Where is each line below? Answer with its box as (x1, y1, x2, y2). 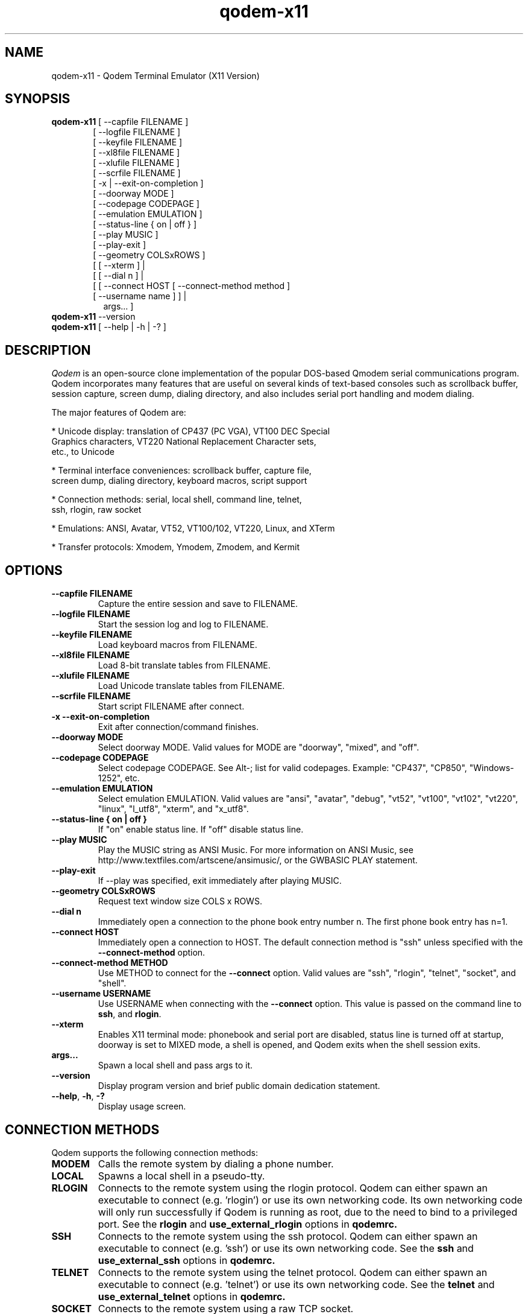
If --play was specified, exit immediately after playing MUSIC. (98, 875, 342, 886)
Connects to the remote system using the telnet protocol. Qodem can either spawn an (98, 1266, 488, 1278)
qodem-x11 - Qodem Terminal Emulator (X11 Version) (51, 70, 260, 81)
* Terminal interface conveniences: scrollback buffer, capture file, (51, 465, 312, 476)
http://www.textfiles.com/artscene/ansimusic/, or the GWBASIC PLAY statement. (98, 855, 418, 866)
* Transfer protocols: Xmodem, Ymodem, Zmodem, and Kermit (51, 542, 300, 553)
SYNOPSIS (5, 91, 71, 107)
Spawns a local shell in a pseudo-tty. (98, 1169, 265, 1182)
